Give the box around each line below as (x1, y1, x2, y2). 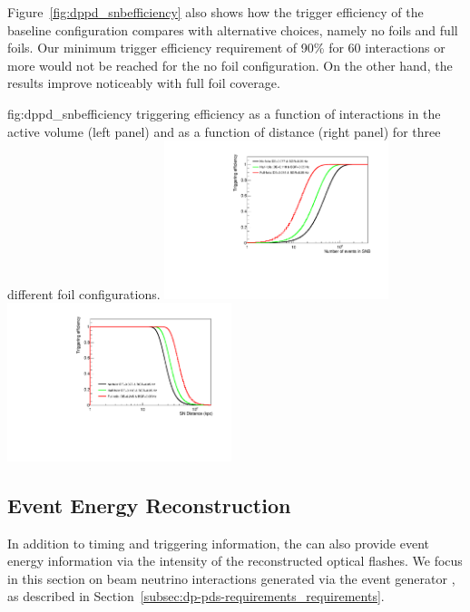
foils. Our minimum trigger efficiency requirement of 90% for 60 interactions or (7, 38, 446, 57)
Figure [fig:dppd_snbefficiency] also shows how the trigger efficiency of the (7, 3, 424, 21)
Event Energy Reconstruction (7, 491, 291, 519)
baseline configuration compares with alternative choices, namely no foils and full (7, 20, 458, 39)
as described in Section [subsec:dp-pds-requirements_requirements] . (7, 587, 385, 606)
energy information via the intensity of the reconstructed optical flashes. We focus (7, 551, 463, 570)
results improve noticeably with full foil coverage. (7, 73, 280, 92)
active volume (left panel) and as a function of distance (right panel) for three (7, 121, 441, 141)
